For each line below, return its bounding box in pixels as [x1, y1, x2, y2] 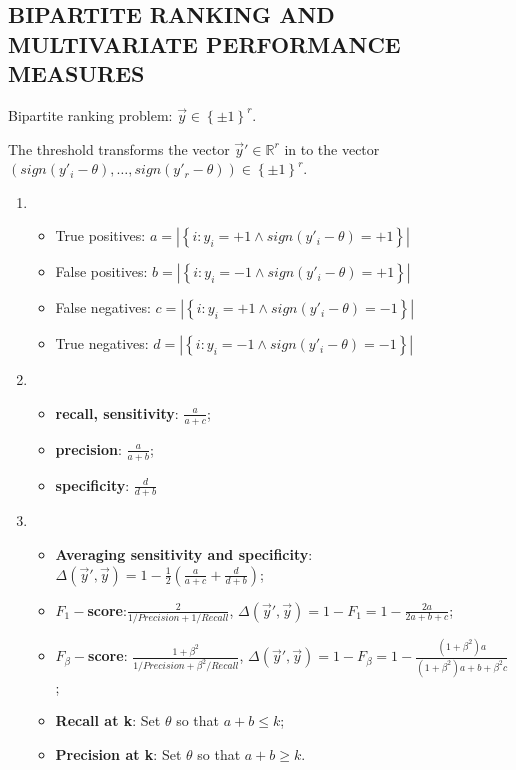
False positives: [55, 261, 148, 282]
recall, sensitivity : [55, 402, 179, 423]
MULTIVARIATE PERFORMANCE [8, 28, 401, 59]
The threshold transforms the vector [8, 138, 230, 159]
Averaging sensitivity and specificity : [55, 544, 313, 565]
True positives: [55, 225, 146, 246]
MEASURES [8, 58, 145, 89]
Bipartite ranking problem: [8, 104, 173, 125]
